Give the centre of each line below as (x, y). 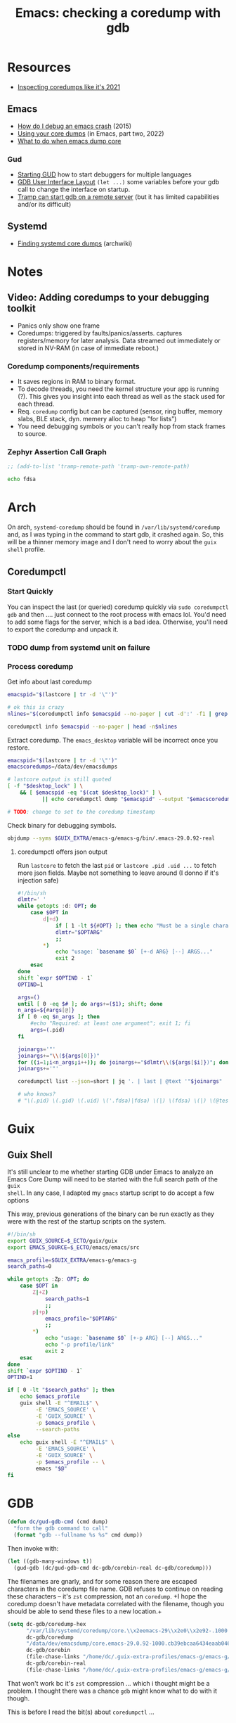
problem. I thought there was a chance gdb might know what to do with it (112, 1691)
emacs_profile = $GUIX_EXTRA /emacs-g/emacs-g (72, 1260)
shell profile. (26, 549)
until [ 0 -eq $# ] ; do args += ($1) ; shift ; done (90, 1004)
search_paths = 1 (67, 1299)
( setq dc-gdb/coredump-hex (47, 1624)
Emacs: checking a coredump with (118, 13)
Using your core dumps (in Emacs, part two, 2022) (91, 133)
